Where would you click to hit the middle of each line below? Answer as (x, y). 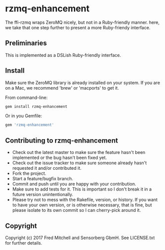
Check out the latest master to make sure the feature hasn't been (79, 152)
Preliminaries (26, 43)
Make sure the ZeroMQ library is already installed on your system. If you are (82, 83)
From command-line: (27, 98)
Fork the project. (29, 173)
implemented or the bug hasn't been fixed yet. (59, 158)
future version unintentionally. (43, 195)
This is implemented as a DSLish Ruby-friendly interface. (63, 55)
